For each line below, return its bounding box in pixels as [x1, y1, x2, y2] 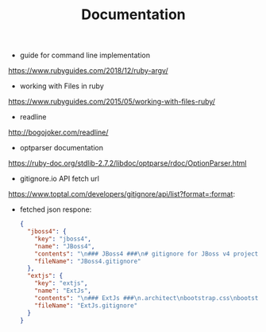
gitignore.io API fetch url [19, 174, 99, 184]
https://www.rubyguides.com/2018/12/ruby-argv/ [8, 66, 168, 76]
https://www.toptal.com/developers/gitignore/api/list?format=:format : [8, 189, 236, 199]
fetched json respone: [19, 205, 92, 214]
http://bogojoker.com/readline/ [8, 127, 109, 137]
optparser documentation [19, 143, 104, 153]
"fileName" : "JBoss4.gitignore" [34, 257, 141, 265]
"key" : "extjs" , [34, 279, 88, 287]
